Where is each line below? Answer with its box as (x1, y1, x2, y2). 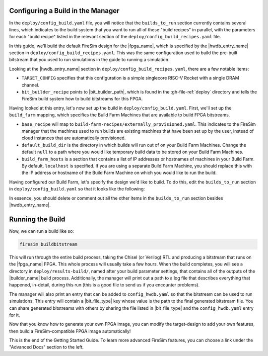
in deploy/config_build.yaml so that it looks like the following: (9, 186, 145, 192)
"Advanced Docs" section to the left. (9, 344, 84, 350)
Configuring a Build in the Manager (9, 6, 120, 15)
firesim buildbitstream (19, 241, 78, 247)
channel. (21, 82, 40, 88)
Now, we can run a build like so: (9, 228, 74, 234)
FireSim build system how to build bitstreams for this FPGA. (21, 96, 143, 102)
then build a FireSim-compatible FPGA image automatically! (9, 328, 131, 334)
